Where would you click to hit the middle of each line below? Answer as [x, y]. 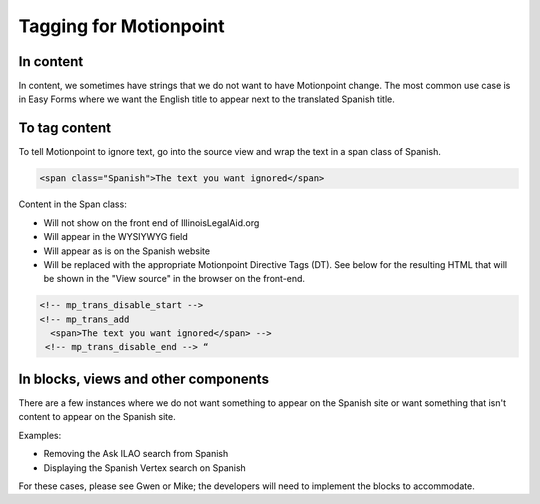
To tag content [65, 128]
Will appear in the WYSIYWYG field [116, 237]
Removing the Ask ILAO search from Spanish [136, 454]
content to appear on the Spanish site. [97, 417]
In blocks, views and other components [144, 378]
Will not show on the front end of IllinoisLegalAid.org [151, 222]
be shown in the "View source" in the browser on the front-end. [174, 279]
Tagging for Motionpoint [121, 26]
